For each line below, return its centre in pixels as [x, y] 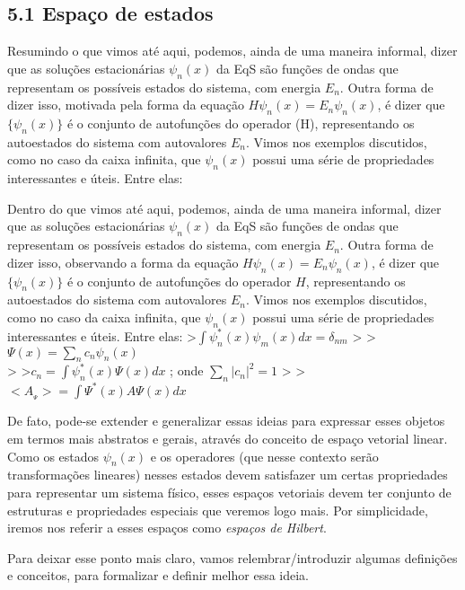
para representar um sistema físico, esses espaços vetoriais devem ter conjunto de [229, 493]
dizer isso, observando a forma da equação [123, 262]
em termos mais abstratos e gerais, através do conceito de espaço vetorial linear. [228, 439]
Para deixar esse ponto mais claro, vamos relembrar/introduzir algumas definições [232, 557]
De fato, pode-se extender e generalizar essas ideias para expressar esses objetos [226, 421]
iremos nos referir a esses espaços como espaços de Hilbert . [167, 528]
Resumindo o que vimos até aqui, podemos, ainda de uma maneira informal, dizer [232, 51]
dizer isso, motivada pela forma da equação [126, 105]
